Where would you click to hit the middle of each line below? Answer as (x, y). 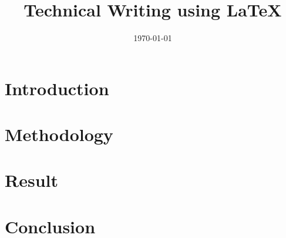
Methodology (59, 134)
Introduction (57, 88)
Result (31, 180)
